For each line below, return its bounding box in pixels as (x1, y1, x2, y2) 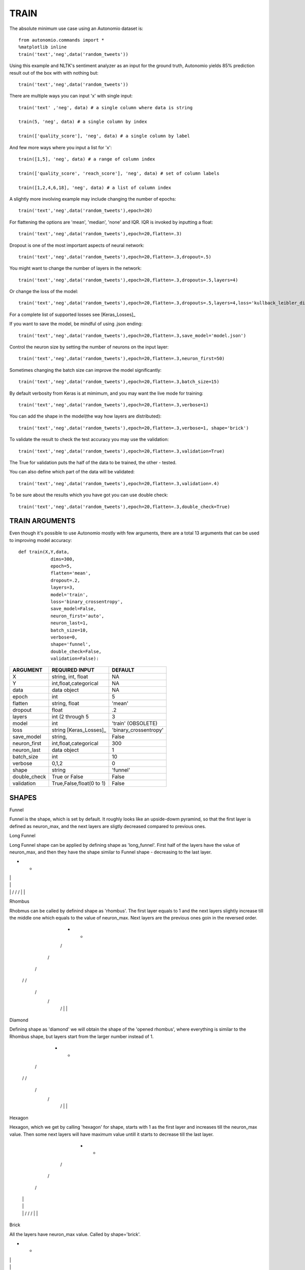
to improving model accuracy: (9, 537, 72, 543)
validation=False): (50, 656, 99, 661)
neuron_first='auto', (50, 613, 104, 619)
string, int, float (51, 673, 88, 680)
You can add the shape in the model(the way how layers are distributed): (9, 413, 162, 419)
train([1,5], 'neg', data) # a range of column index (18, 156, 155, 162)
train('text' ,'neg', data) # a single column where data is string (18, 105, 193, 110)
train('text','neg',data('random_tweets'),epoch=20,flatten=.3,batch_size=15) (18, 379, 220, 385)
